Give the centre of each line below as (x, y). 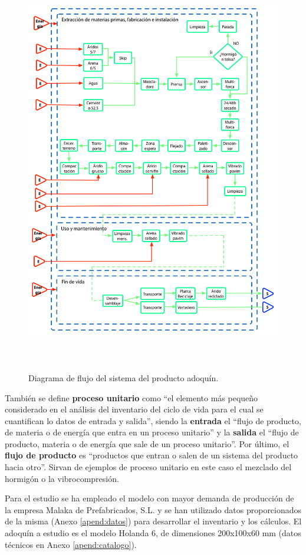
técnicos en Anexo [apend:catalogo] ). (71, 544)
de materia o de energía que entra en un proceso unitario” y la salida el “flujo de (152, 432)
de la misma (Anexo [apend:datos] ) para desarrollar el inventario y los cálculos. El (153, 521)
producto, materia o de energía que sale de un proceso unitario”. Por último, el (147, 443)
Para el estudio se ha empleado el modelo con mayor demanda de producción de (149, 498)
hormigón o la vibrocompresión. (62, 478)
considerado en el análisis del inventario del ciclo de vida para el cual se (134, 409)
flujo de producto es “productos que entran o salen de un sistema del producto (152, 455)
